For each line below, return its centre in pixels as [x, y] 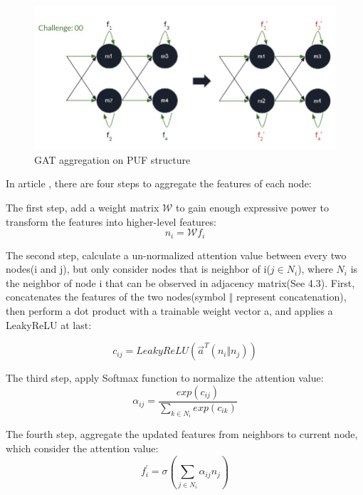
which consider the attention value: [82, 448]
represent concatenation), [291, 297]
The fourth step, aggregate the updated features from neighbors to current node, [182, 434]
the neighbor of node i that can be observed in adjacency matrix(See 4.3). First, [180, 282]
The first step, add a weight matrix [83, 208]
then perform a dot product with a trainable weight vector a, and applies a [169, 311]
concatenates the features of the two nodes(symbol [116, 297]
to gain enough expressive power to [252, 208]
